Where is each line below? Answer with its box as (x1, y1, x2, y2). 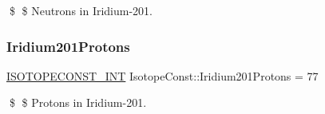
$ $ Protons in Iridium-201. (9, 94, 147, 111)
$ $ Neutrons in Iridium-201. (9, 2, 153, 18)
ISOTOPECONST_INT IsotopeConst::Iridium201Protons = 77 (6, 67, 319, 84)
